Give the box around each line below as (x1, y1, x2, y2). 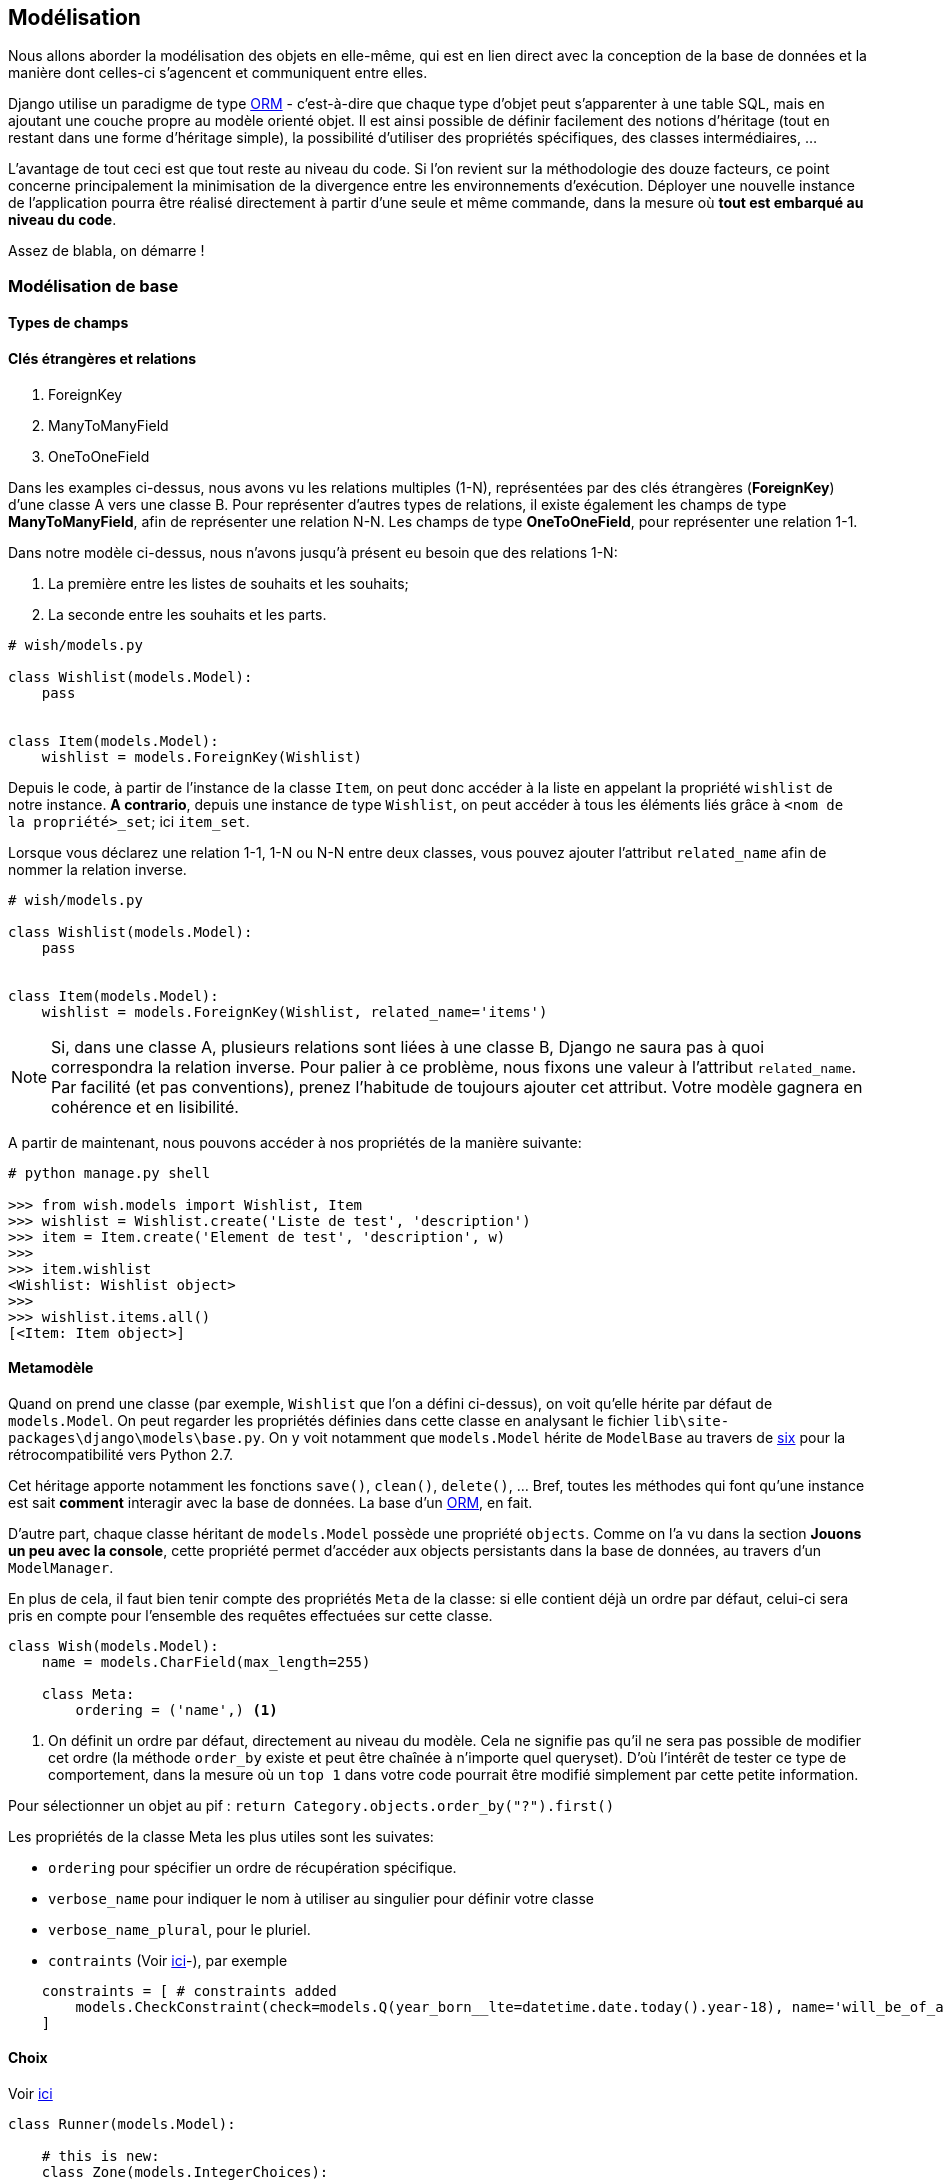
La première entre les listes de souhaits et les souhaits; (48, 574, 409, 592)
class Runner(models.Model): (8, 2116, 236, 2133)
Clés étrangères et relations (8, 350, 196, 368)
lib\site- (653, 1412, 730, 1429)
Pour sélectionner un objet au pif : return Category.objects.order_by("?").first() (8, 1796, 615, 1814)
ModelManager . (8, 1558, 114, 1576)
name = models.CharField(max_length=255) (41, 1653, 371, 1670)
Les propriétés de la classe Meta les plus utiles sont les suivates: (8, 1827, 434, 1845)
